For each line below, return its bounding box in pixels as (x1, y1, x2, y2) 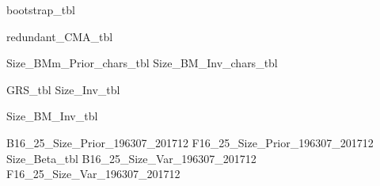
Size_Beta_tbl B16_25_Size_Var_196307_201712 (6, 150, 256, 166)
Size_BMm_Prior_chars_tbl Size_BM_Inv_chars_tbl (6, 55, 278, 71)
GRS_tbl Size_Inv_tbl (6, 81, 120, 97)
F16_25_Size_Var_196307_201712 (6, 165, 180, 182)
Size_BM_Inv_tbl (6, 108, 98, 124)
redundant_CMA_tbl (6, 28, 113, 44)
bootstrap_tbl (6, 2, 75, 17)
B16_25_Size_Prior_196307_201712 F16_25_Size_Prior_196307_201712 (6, 134, 374, 150)
